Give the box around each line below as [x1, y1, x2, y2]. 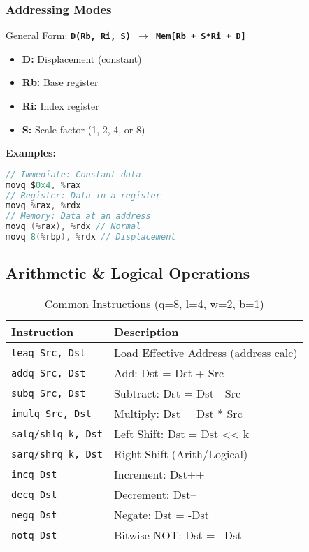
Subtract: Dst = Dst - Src [113, 385, 241, 402]
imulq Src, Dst [11, 407, 92, 419]
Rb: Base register [22, 75, 99, 89]
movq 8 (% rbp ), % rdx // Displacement [6, 232, 176, 242]
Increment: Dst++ [113, 466, 205, 483]
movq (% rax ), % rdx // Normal [6, 221, 141, 232]
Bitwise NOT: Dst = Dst [113, 527, 242, 544]
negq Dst [11, 509, 57, 521]
